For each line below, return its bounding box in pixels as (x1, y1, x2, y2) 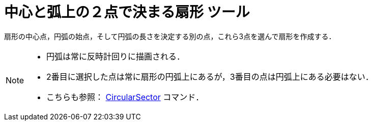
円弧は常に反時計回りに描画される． (46, 51, 185, 61)
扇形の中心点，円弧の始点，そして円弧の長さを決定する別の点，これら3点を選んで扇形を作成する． (4, 32, 336, 41)
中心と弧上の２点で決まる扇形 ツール (4, 4, 250, 21)
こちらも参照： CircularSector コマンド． (46, 91, 204, 102)
